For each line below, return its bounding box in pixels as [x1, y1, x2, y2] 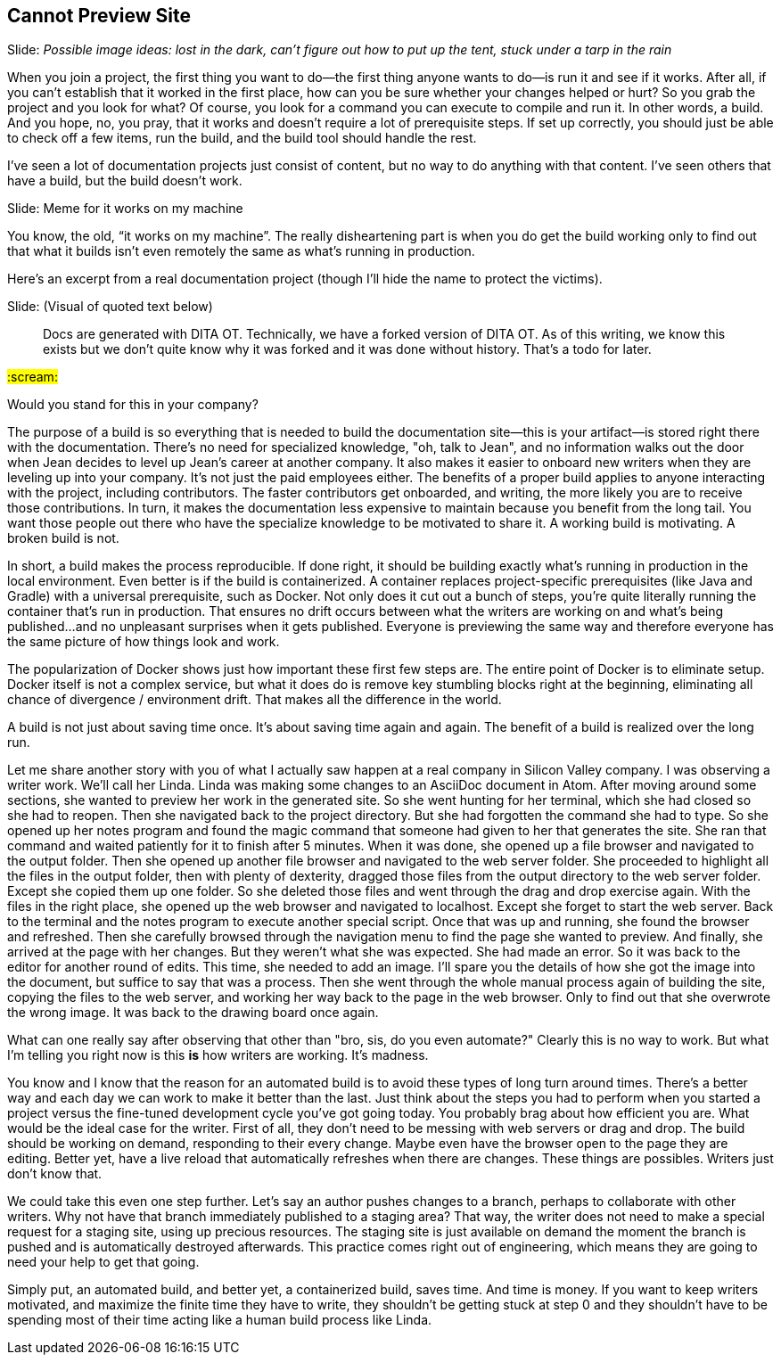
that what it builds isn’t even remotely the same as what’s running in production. [7, 243, 475, 259]
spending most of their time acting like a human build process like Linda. [7, 1312, 432, 1328]
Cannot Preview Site [7, 4, 191, 27]
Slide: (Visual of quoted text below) [7, 299, 213, 315]
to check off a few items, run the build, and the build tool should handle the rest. [7, 130, 477, 146]
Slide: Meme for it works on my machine [7, 201, 243, 217]
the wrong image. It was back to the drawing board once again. [7, 1005, 379, 1021]
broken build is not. [7, 530, 119, 546]
